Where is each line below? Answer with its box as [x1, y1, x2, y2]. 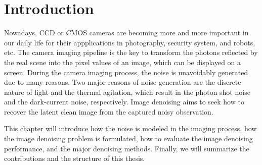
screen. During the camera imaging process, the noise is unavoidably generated [4, 67, 248, 77]
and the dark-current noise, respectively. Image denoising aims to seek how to [4, 96, 244, 107]
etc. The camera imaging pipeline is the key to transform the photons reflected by [4, 47, 258, 58]
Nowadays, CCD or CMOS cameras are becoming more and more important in [4, 27, 249, 38]
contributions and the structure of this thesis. [4, 153, 145, 163]
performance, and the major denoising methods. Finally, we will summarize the [4, 143, 249, 153]
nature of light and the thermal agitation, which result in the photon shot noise [4, 86, 250, 97]
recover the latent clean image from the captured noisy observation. [4, 106, 213, 117]
